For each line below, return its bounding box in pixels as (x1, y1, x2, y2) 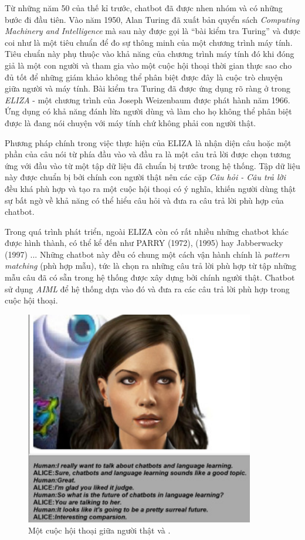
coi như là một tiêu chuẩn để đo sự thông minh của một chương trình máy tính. (5, 36, 293, 48)
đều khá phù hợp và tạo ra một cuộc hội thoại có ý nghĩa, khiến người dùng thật (5, 182, 296, 194)
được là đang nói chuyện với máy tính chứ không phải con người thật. (5, 116, 256, 129)
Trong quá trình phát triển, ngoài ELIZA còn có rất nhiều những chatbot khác (5, 225, 289, 237)
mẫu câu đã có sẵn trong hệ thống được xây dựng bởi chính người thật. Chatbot (5, 271, 295, 283)
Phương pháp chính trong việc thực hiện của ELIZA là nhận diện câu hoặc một (5, 136, 292, 148)
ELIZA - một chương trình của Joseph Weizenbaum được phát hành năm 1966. (5, 93, 290, 106)
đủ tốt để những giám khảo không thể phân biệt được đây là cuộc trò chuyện (5, 70, 283, 83)
